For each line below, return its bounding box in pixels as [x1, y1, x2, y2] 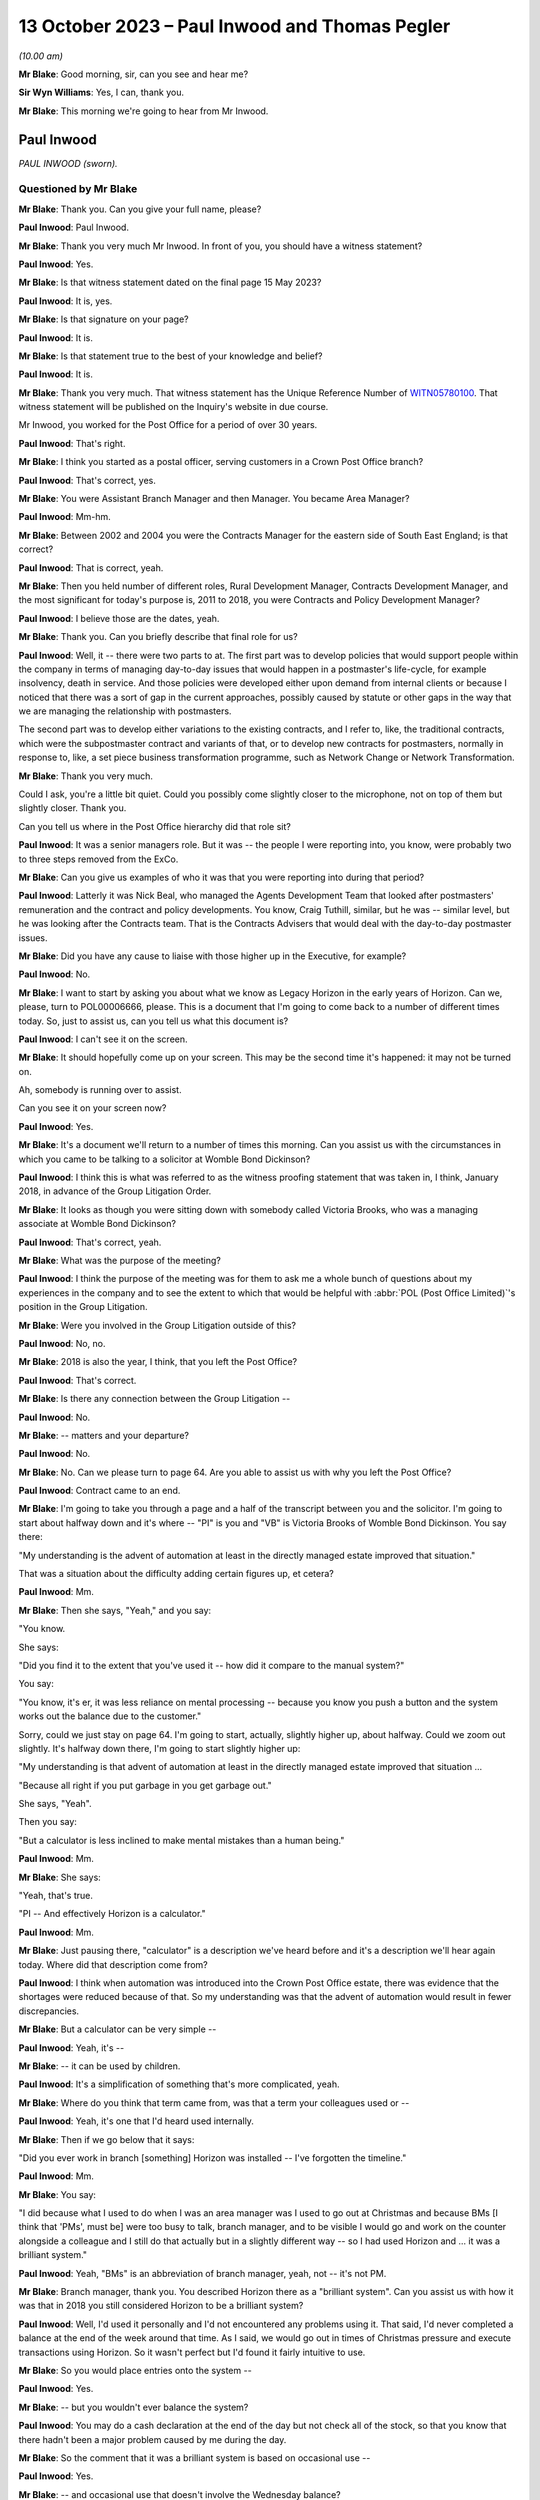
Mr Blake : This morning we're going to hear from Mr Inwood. [18, 105, 269, 117]
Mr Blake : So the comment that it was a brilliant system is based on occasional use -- [18, 2451, 371, 2464]
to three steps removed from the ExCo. [18, 853, 179, 865]
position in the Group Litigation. [18, 1301, 148, 1313]
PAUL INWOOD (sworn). [18, 157, 119, 169]
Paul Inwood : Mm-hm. [18, 511, 112, 523]
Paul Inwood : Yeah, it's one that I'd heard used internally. [18, 2115, 255, 2127]
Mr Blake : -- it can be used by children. [18, 2060, 181, 2072]
